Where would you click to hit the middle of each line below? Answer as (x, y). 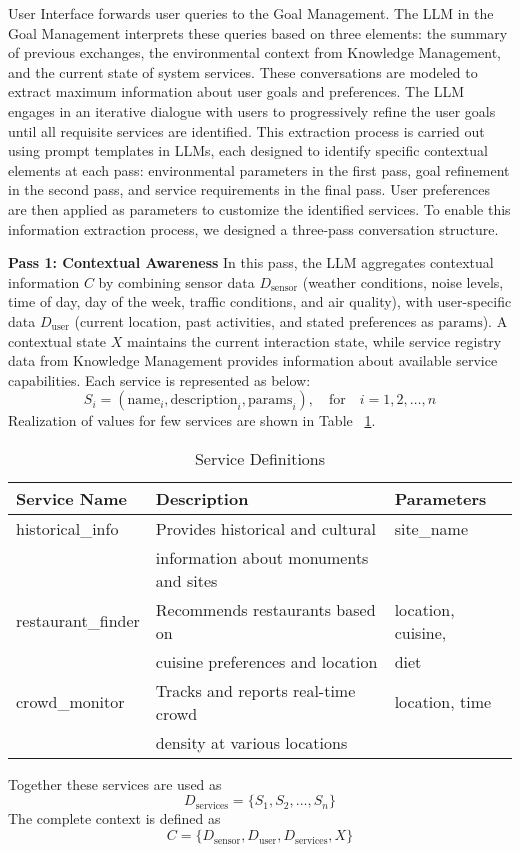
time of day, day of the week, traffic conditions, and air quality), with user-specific (260, 301)
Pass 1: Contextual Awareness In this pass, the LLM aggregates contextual (251, 262)
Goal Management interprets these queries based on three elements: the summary (258, 32)
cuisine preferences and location (266, 661)
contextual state (57, 340)
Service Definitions (260, 458)
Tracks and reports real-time (255, 690)
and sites (186, 580)
